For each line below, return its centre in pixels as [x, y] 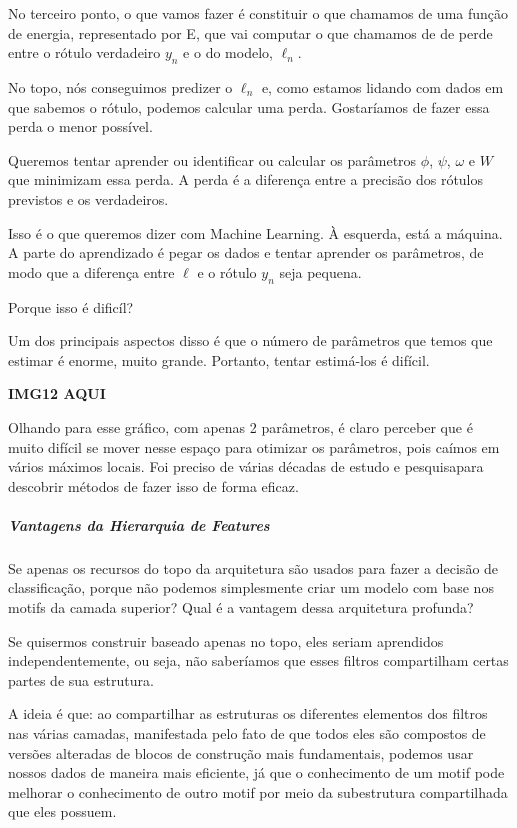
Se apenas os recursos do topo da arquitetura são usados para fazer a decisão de [253, 567]
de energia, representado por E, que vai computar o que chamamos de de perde [250, 32]
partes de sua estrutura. [81, 679]
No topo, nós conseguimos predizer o [120, 86]
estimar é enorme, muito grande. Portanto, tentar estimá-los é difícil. [219, 359]
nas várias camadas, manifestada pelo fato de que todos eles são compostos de [247, 733]
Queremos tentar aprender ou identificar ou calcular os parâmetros [212, 159]
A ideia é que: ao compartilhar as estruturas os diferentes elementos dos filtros [248, 713]
